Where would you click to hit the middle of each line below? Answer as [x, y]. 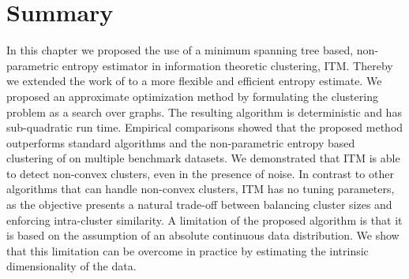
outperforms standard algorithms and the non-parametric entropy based [181, 142]
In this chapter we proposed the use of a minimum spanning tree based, [180, 50]
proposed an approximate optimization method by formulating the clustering [192, 96]
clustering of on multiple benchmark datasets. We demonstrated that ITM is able [203, 158]
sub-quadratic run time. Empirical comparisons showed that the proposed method [205, 127]
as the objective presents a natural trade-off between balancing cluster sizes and [199, 205]
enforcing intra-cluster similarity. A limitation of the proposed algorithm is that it [204, 219]
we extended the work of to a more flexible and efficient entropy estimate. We [194, 81]
